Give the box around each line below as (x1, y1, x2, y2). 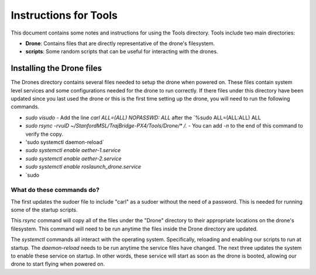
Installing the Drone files (11, 63, 102, 73)
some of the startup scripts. (11, 207, 78, 214)
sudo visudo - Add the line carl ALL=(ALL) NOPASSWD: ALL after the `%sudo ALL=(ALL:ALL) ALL (25, 114, 262, 121)
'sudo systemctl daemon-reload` (25, 138, 105, 146)
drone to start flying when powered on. (11, 260, 105, 267)
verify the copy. (25, 130, 64, 137)
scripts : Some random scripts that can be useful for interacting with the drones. (25, 48, 218, 55)
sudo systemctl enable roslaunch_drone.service (25, 163, 142, 170)
